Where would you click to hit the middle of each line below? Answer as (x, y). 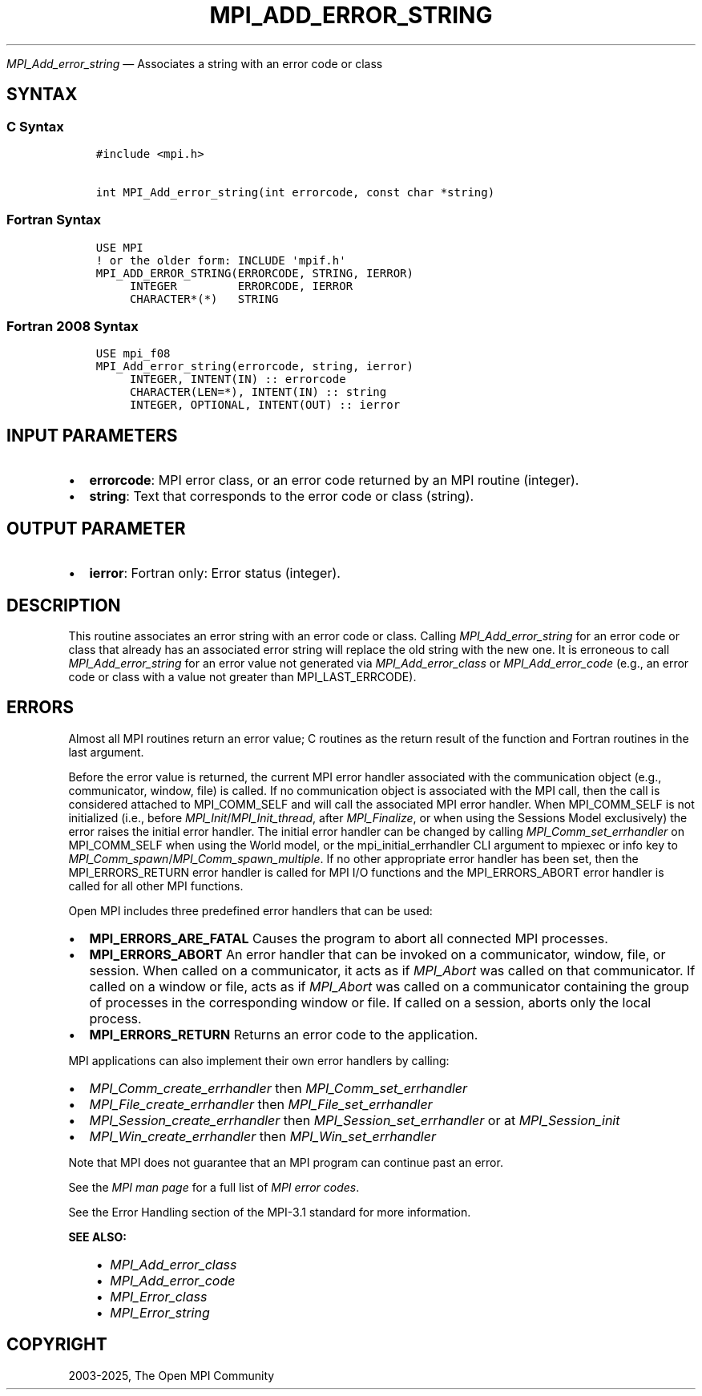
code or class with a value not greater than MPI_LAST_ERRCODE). (242, 677)
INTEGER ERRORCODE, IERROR (241, 286)
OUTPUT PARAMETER (96, 528)
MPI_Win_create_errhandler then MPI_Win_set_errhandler (262, 1136)
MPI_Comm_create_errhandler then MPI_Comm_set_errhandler (278, 1088)
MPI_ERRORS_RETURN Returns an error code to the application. (284, 1034)
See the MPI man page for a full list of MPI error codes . (214, 1187)
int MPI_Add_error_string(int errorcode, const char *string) (295, 192)
